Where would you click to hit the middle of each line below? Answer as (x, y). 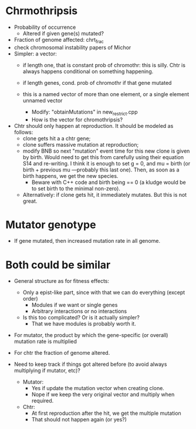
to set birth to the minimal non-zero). (76, 188)
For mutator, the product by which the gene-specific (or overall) (91, 335)
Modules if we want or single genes (75, 305)
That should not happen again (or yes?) (79, 420)
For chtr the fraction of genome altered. (62, 353)
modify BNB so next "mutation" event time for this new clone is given (106, 151)
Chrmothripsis (41, 11)
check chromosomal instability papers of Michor (72, 47)
